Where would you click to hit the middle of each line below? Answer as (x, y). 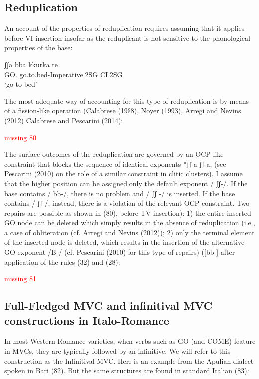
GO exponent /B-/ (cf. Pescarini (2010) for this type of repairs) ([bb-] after (120, 252)
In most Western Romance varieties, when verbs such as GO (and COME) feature (130, 341)
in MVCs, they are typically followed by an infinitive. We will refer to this (118, 351)
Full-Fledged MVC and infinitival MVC (109, 305)
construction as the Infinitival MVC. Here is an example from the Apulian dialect (129, 360)
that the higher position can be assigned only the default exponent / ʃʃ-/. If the (126, 183)
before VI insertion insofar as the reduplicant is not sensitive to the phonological (127, 38)
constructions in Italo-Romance (87, 320)
